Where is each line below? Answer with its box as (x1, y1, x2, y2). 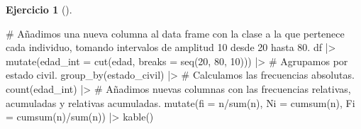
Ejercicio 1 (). (6, 2, 72, 16)
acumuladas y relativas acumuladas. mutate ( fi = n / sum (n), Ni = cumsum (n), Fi (6, 95, 355, 110)
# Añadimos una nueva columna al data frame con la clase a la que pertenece (6, 26, 345, 40)
